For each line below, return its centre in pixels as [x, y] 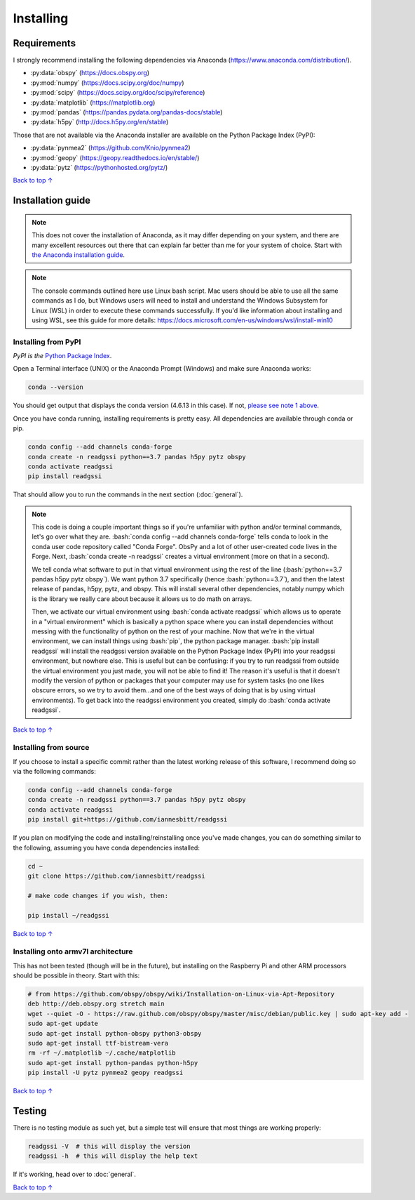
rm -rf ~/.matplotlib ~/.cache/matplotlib [102, 1053]
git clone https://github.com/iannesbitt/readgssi [117, 876]
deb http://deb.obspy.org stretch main [96, 1004]
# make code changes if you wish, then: [98, 896]
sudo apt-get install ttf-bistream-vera [98, 1043]
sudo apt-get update [63, 1024]
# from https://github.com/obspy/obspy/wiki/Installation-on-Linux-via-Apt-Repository [181, 994]
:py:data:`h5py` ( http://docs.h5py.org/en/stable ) [100, 122]
